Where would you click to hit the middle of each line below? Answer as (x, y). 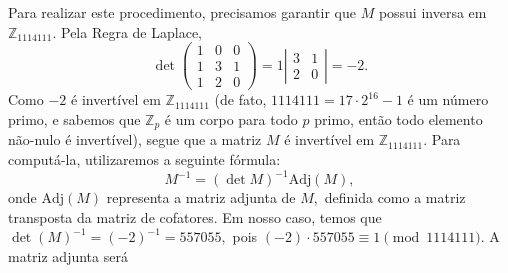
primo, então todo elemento (398, 118)
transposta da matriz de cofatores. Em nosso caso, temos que (195, 216)
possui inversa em (432, 12)
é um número (448, 99)
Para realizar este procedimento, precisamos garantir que (182, 12)
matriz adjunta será (68, 255)
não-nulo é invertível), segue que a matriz (135, 139)
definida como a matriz (395, 197)
